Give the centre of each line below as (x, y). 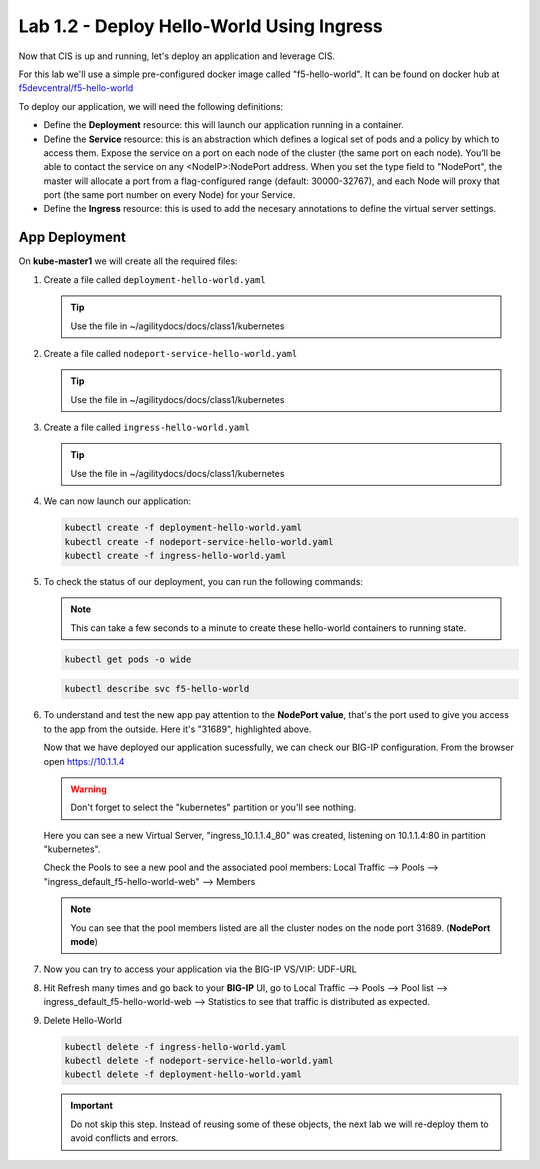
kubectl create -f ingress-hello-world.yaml (175, 556)
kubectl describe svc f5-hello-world (157, 689)
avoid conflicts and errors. (124, 1138)
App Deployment (72, 237)
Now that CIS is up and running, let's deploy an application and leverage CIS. (176, 56)
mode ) (84, 942)
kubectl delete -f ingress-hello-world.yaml (175, 1046)
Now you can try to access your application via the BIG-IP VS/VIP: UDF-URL (200, 969)
